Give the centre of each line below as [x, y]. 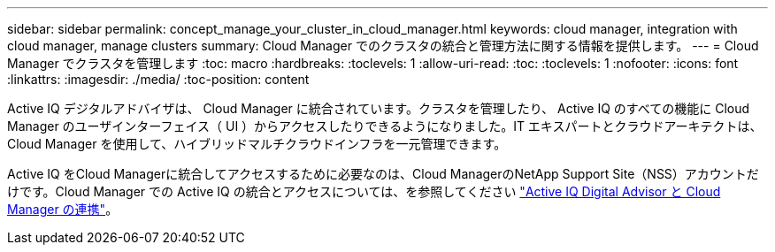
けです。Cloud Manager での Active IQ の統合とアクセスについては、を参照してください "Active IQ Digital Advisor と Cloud [364, 191]
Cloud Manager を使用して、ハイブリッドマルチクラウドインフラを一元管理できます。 [257, 144]
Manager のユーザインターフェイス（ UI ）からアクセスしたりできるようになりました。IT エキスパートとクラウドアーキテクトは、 [385, 126]
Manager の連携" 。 [63, 209]
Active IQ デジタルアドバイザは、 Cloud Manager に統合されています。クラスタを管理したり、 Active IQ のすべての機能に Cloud [379, 108]
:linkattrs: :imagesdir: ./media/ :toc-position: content [158, 79]
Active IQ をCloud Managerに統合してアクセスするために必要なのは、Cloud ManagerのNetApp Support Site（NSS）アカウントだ [383, 174]
